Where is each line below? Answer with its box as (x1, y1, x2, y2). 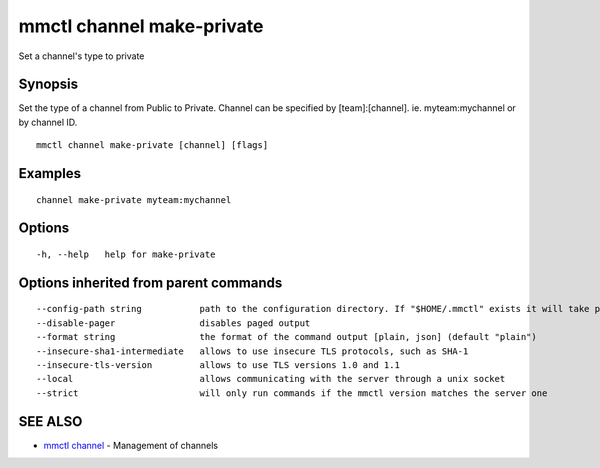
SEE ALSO (18, 413, 83, 430)
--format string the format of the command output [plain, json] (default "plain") (36, 331, 537, 343)
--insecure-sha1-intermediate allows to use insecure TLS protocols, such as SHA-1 (36, 345, 469, 357)
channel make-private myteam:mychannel (36, 194, 232, 205)
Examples (18, 165, 82, 182)
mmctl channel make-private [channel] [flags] (36, 140, 269, 151)
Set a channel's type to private (18, 50, 145, 62)
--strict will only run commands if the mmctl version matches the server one (36, 387, 548, 399)
